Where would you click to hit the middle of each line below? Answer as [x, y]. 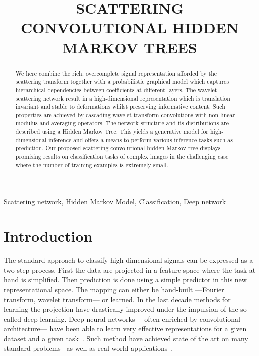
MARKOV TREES [130, 47]
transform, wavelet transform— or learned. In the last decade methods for [117, 299]
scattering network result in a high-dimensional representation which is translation [123, 98]
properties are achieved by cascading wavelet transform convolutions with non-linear [125, 115]
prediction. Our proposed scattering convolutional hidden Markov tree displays [118, 148]
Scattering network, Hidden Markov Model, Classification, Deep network [115, 201]
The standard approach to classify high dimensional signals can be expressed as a [129, 260]
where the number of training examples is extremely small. [92, 165]
